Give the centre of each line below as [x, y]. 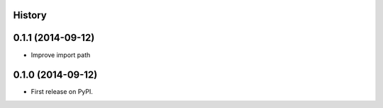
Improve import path [61, 55]
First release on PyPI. [62, 92]
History [30, 15]
